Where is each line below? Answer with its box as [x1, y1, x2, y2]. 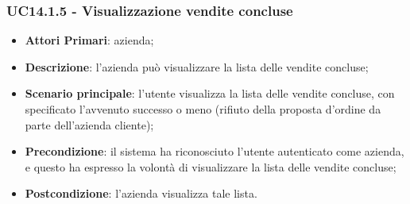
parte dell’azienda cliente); [25, 116, 154, 133]
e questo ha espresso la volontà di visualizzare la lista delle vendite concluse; [25, 158, 396, 175]
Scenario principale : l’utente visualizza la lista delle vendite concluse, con [25, 85, 395, 102]
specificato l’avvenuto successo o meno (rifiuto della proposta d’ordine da [25, 101, 381, 117]
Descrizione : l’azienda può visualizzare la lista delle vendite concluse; [25, 58, 369, 75]
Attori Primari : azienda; [25, 32, 154, 48]
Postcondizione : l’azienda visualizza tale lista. [25, 185, 257, 202]
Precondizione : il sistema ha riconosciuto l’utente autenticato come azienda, [25, 143, 404, 160]
